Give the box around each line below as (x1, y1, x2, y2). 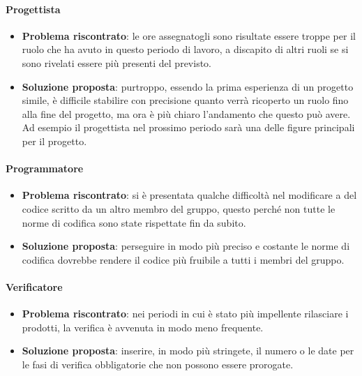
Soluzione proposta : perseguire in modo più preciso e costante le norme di (22, 239, 350, 253)
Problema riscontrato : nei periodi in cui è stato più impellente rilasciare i (22, 306, 349, 321)
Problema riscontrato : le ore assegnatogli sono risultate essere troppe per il (22, 28, 356, 43)
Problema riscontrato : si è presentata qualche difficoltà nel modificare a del (22, 188, 357, 202)
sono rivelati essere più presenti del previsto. (22, 55, 211, 70)
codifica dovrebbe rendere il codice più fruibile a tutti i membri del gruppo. (22, 252, 345, 266)
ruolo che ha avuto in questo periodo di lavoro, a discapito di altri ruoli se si (22, 42, 349, 57)
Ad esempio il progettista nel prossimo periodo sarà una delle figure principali (22, 120, 355, 135)
